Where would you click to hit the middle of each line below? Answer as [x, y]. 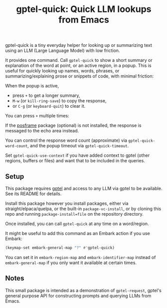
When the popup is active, [32, 86]
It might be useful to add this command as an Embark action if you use [78, 233]
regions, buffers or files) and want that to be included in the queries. [75, 161]
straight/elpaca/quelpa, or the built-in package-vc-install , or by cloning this [83, 209]
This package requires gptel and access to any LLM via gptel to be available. [84, 188]
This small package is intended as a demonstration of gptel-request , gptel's [83, 290]
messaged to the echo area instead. [42, 131]
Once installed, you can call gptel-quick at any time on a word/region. [77, 224]
